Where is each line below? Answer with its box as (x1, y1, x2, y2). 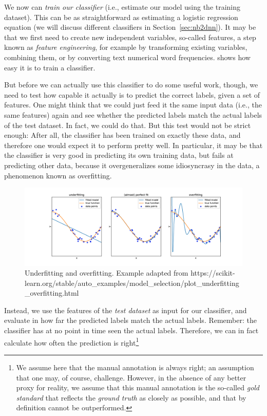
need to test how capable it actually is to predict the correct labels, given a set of (4, 89, 260, 100)
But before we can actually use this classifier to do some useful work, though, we (4, 79, 258, 90)
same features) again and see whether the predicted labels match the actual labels (4, 109, 262, 120)
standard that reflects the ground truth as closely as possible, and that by (16, 392, 246, 403)
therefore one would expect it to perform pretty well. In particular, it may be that (4, 139, 263, 150)
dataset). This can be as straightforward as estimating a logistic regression (4, 11, 238, 22)
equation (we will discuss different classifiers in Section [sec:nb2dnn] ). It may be (4, 22, 256, 32)
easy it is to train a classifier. (4, 62, 96, 73)
